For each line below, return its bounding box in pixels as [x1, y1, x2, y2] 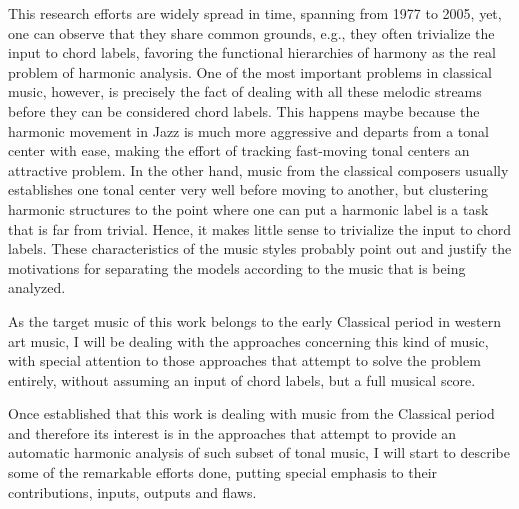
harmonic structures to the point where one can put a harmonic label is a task [8, 198, 489, 219]
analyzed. [8, 277, 66, 298]
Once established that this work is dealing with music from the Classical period [8, 403, 495, 424]
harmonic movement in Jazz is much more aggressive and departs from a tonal [8, 120, 489, 141]
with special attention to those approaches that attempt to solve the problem [8, 350, 481, 371]
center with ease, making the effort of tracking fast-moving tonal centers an [8, 140, 470, 161]
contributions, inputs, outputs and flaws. [8, 481, 257, 502]
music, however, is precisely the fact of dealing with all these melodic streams [8, 81, 482, 102]
